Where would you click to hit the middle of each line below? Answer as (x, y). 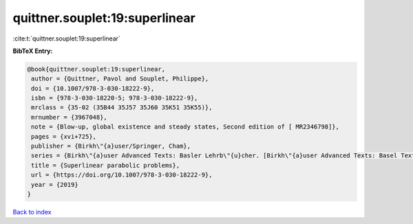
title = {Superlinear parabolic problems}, (106, 165)
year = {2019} (55, 184)
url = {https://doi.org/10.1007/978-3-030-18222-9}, (122, 175)
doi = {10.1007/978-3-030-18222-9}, (93, 88)
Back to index (32, 212)
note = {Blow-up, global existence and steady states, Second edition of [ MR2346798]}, (186, 127)
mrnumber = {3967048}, (70, 117)
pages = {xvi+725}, (64, 136)
